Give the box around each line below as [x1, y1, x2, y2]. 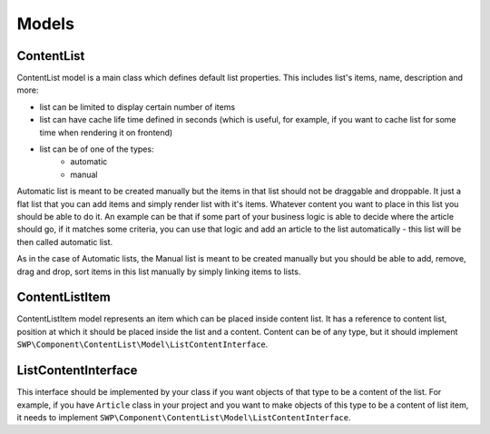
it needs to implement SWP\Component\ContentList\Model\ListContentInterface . [16, 411, 351, 422]
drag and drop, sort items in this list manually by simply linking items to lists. [16, 266, 301, 277]
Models [16, 14, 74, 34]
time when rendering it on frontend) [39, 127, 173, 138]
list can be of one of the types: [39, 143, 154, 154]
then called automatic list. [16, 236, 113, 247]
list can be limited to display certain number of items [39, 101, 236, 113]
